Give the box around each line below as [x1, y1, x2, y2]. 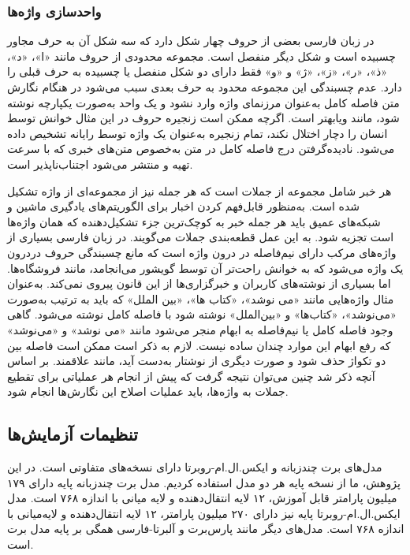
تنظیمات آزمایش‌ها [7, 422, 138, 446]
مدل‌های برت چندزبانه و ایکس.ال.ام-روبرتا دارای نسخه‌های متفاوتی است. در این [7, 459, 382, 475]
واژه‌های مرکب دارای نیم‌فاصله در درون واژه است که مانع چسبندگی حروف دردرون [7, 244, 397, 260]
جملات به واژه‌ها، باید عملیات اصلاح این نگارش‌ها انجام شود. [7, 383, 289, 400]
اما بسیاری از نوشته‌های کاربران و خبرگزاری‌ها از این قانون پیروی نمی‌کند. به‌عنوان [7, 275, 391, 292]
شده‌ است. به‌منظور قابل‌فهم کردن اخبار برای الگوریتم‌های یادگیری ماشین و [7, 198, 360, 214]
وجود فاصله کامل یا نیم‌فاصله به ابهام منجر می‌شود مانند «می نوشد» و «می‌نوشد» [7, 321, 393, 337]
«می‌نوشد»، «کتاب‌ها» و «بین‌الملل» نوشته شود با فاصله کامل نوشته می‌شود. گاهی [7, 306, 397, 322]
